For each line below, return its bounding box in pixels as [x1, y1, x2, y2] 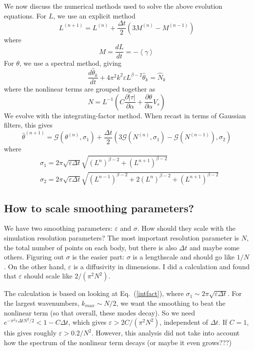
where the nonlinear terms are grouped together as [4, 84, 156, 94]
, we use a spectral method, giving [19, 58, 122, 68]
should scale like [24, 271, 73, 281]
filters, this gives [4, 120, 53, 130]
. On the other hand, [4, 261, 66, 271]
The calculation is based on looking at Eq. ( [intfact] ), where [4, 288, 184, 298]
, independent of [159, 317, 208, 327]
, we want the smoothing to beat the [116, 297, 226, 308]
